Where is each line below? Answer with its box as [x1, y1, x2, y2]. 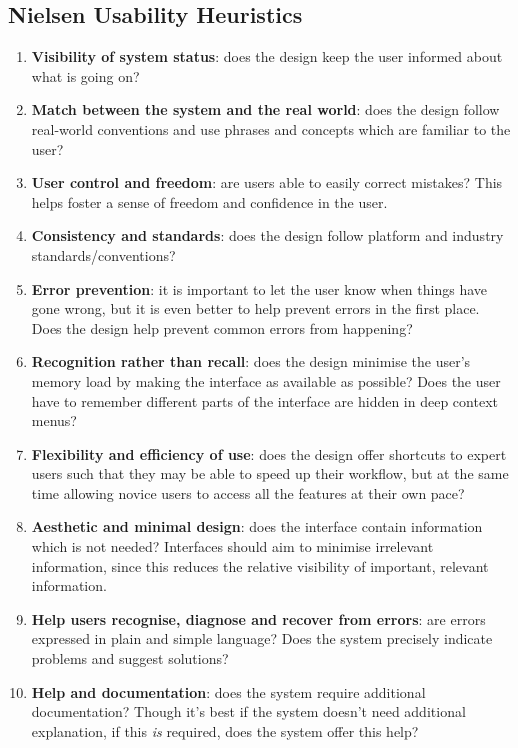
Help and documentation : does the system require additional [31, 681, 426, 702]
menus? [31, 410, 77, 431]
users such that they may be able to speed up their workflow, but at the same [31, 463, 509, 484]
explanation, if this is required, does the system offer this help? [31, 720, 419, 741]
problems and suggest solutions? [31, 648, 229, 669]
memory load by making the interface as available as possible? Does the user [31, 370, 501, 391]
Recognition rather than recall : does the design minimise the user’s [31, 351, 471, 372]
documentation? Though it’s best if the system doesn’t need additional [31, 701, 466, 722]
